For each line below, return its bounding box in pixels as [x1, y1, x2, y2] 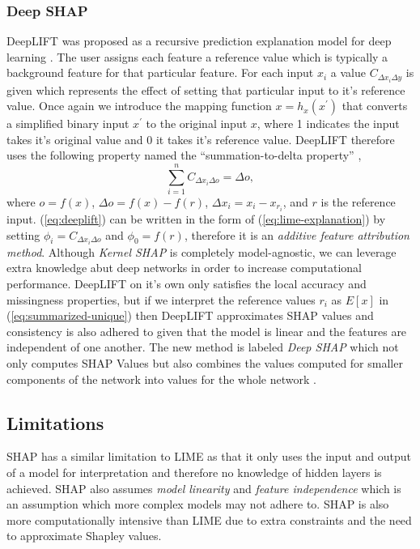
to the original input [146, 115, 248, 132]
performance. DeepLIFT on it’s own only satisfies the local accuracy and [6, 274, 367, 292]
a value [330, 64, 366, 81]
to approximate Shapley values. [6, 527, 162, 544]
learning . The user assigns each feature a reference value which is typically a [6, 48, 388, 65]
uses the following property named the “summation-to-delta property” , [6, 147, 362, 164]
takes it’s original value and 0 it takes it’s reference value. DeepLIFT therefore [6, 130, 395, 147]
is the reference [320, 194, 396, 210]
